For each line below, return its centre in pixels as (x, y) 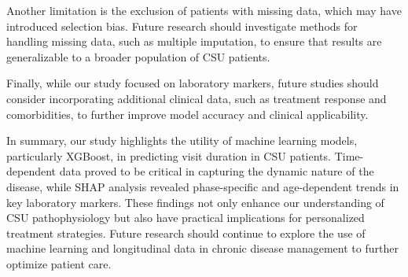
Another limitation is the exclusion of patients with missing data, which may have (204, 10)
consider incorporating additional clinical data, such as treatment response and (197, 98)
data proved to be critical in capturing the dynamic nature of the (217, 171)
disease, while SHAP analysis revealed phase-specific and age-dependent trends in (203, 186)
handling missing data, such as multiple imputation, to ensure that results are (194, 41)
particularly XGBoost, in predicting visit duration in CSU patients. (169, 155)
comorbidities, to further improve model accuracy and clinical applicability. (187, 114)
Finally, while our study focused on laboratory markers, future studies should (193, 83)
